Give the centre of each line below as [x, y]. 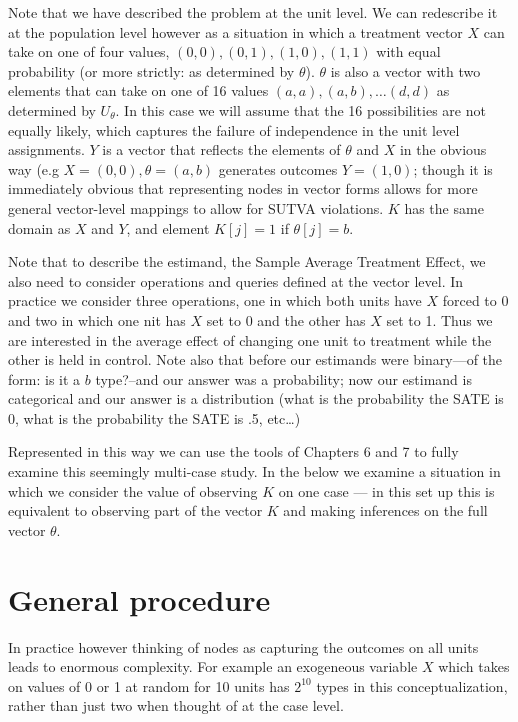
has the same [444, 207]
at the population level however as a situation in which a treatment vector [235, 31]
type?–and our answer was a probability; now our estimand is [283, 378]
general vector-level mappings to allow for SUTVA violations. [196, 207]
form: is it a [44, 378]
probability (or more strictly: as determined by [151, 70]
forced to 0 [475, 300]
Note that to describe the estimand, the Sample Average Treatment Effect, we [247, 261]
